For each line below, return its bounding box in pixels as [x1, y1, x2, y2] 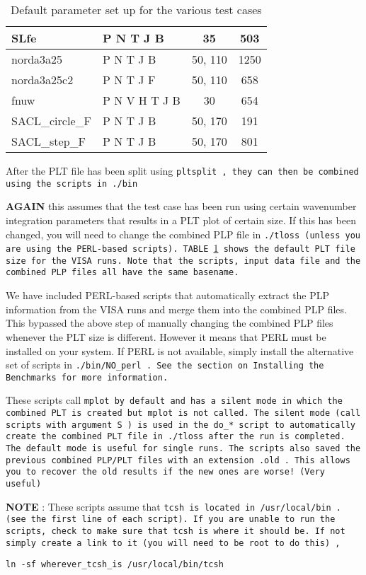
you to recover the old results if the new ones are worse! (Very [6, 467, 326, 477]
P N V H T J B [102, 92, 181, 108]
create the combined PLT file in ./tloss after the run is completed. [6, 431, 345, 442]
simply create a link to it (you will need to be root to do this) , [6, 538, 341, 548]
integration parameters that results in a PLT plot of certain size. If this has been [6, 212, 356, 227]
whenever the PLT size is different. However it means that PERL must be [6, 329, 326, 344]
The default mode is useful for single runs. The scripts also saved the [6, 443, 361, 454]
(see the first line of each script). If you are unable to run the [6, 514, 336, 525]
